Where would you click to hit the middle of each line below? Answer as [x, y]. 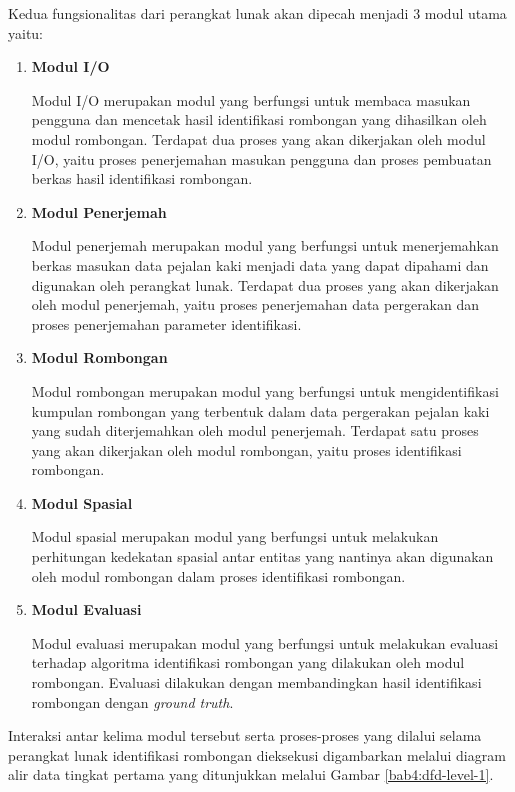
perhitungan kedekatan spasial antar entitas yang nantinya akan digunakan [262, 556]
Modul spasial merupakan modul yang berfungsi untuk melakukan [235, 536]
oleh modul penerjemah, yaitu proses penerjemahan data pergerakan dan [255, 304]
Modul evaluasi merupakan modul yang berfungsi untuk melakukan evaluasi [265, 642]
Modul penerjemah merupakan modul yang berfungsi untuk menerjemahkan [265, 245]
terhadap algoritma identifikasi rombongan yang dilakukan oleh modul [248, 662]
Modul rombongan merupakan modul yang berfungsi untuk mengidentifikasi [265, 390]
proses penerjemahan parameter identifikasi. [166, 323]
